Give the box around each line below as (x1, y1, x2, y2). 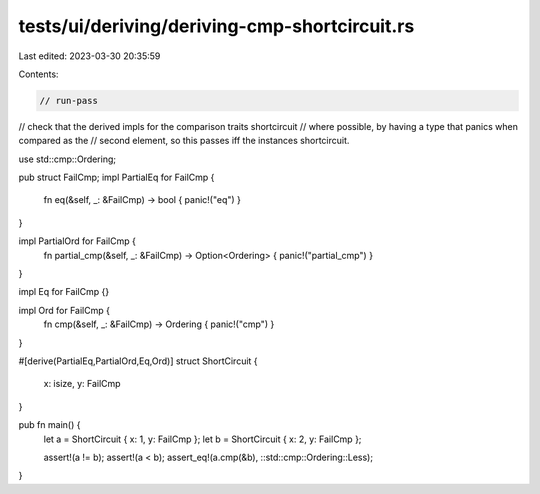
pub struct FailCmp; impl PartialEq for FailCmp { (18, 171, 215, 184)
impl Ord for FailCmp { (18, 304, 110, 316)
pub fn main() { (18, 419, 81, 431)
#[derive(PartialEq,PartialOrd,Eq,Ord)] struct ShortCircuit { (18, 355, 259, 367)
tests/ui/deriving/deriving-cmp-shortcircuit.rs (18, 15, 415, 37)
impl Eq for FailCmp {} (18, 286, 110, 298)
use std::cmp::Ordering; (18, 153, 117, 165)
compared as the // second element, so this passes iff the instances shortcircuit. (18, 135, 350, 147)
